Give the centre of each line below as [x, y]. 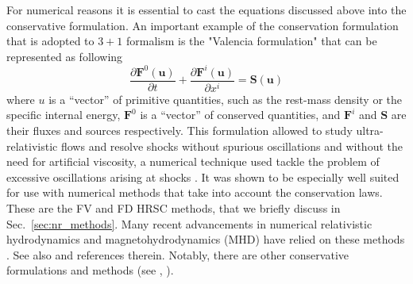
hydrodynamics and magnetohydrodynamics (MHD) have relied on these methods [206, 239]
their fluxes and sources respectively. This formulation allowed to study [179, 130]
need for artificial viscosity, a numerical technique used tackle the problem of [193, 161]
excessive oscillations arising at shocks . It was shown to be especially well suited [203, 177]
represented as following [65, 56]
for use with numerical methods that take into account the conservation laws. [195, 192]
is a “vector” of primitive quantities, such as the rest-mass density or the [225, 99]
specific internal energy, [64, 115]
